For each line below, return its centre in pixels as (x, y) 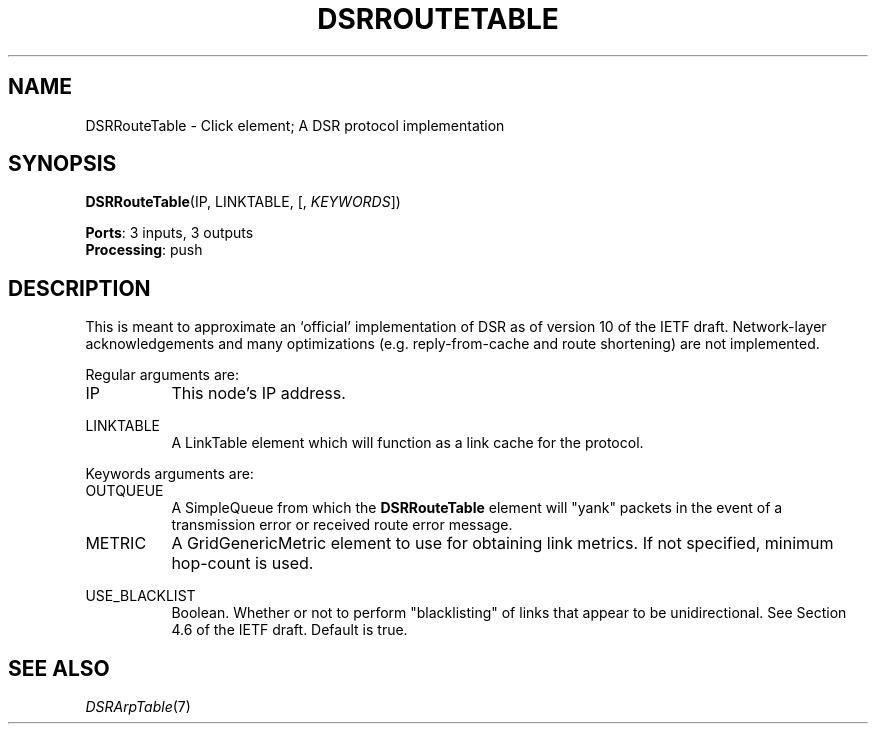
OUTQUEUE (124, 491)
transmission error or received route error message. (342, 525)
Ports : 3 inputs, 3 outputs (169, 233)
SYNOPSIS (62, 164)
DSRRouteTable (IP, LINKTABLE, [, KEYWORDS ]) (243, 202)
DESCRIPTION (79, 288)
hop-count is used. (242, 563)
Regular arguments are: (162, 375)
